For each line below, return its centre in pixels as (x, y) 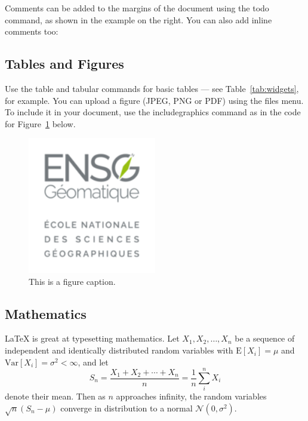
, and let (93, 362)
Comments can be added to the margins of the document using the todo (137, 8)
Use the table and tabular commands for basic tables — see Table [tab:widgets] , (152, 88)
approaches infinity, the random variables (191, 396)
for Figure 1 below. (40, 123)
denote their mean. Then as (55, 396)
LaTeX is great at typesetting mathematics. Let (92, 338)
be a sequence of (265, 338)
